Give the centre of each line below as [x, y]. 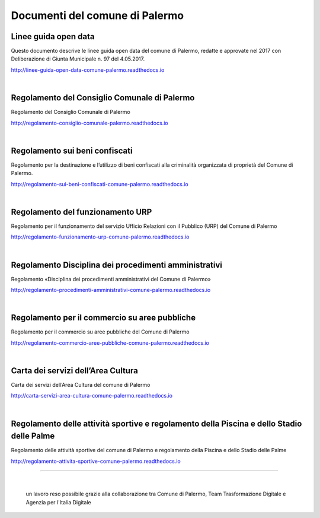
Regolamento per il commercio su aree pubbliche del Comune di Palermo [100, 332]
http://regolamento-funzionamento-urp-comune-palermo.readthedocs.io [100, 237]
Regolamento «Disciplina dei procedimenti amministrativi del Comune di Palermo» [111, 279]
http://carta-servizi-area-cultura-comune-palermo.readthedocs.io [92, 396]
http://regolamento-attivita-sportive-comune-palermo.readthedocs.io [96, 461]
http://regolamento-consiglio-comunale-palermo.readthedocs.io [89, 123]
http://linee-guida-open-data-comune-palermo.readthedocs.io [88, 70]
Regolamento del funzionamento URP [81, 212]
